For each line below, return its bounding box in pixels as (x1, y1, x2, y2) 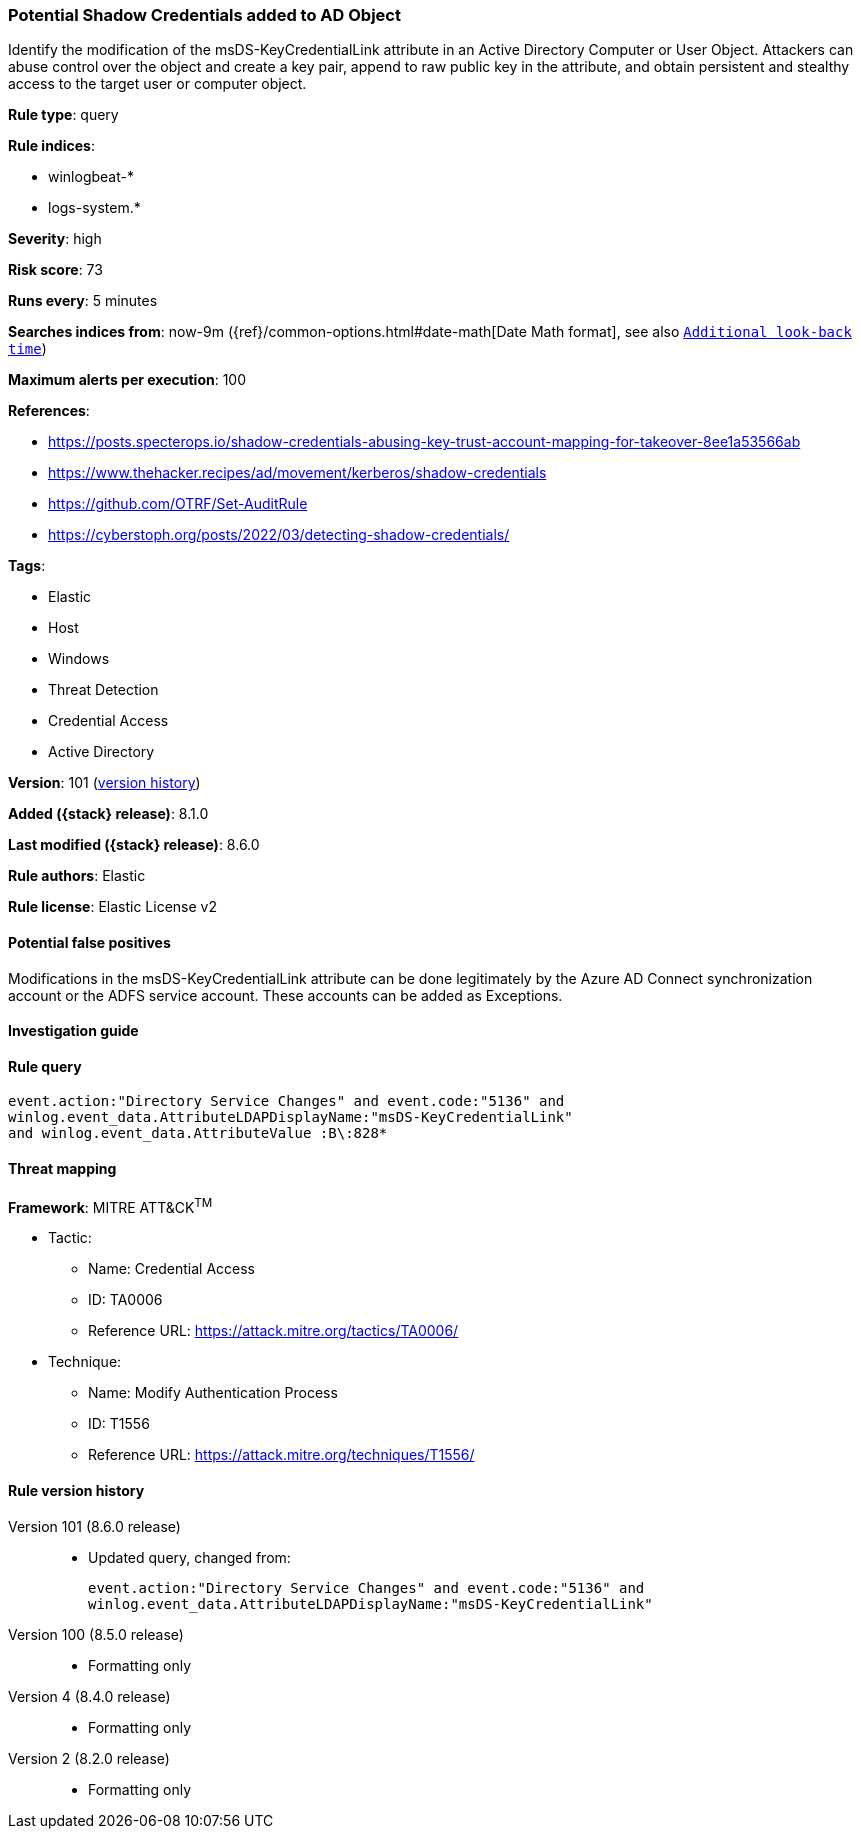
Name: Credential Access (88, 1260, 255, 1278)
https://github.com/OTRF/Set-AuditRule (48, 495, 308, 513)
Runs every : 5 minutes (8, 292, 158, 310)
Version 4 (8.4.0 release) (8, 1687, 171, 1705)
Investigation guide (8, 1022, 139, 1040)
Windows (48, 650, 110, 668)
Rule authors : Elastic (8, 867, 146, 885)
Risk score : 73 (8, 261, 103, 279)
